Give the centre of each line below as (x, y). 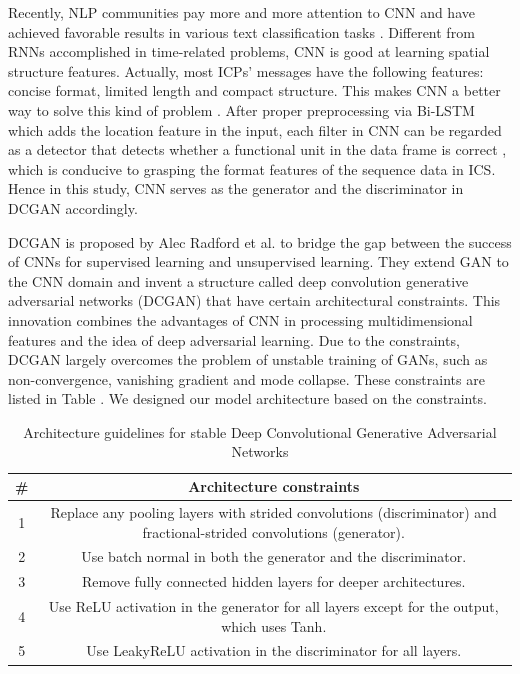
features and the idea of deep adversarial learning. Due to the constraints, (234, 339)
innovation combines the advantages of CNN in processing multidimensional (240, 319)
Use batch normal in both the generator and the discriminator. (274, 556)
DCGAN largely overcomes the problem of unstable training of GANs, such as (248, 359)
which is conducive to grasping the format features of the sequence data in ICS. (252, 168)
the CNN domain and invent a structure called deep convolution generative (238, 280)
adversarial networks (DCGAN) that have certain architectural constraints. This (254, 300)
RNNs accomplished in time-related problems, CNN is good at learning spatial (249, 51)
